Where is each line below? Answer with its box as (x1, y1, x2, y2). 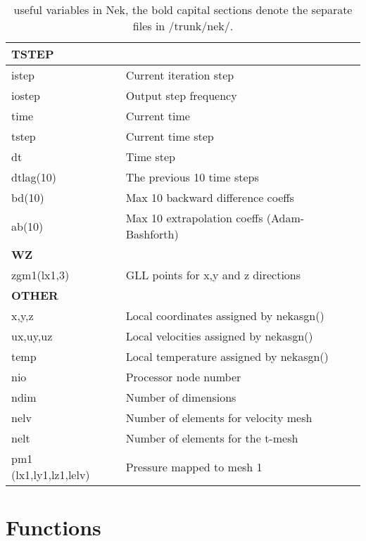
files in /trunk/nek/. (132, 18, 234, 34)
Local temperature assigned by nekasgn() (125, 348, 329, 364)
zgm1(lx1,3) (11, 267, 70, 283)
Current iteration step (125, 67, 234, 83)
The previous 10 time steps (125, 169, 259, 185)
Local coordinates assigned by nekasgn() (125, 307, 324, 324)
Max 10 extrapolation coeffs (125, 210, 263, 226)
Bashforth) (125, 226, 179, 242)
